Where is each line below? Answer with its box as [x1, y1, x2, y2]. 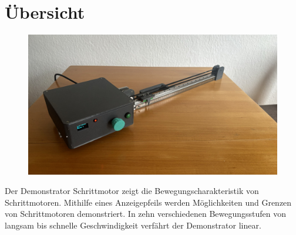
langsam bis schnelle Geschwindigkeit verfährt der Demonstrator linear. [5, 219, 261, 231]
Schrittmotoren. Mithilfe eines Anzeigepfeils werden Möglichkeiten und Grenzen [5, 196, 292, 208]
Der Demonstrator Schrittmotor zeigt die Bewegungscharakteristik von [5, 185, 259, 197]
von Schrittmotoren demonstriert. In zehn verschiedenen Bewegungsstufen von [5, 207, 287, 220]
